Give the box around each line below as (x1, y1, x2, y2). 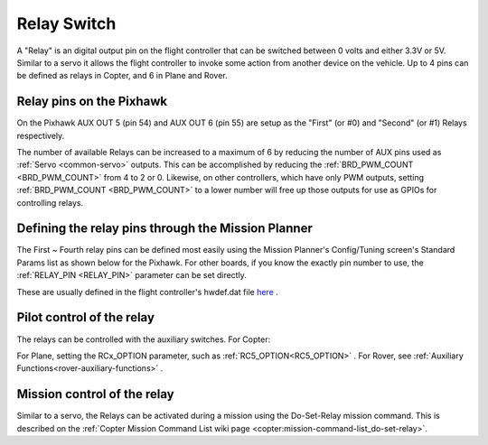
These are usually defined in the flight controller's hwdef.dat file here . (16, 286, 279, 297)
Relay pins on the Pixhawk (16, 94, 167, 109)
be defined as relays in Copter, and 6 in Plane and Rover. (16, 70, 228, 81)
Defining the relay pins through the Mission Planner (16, 221, 314, 236)
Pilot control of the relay (16, 310, 155, 325)
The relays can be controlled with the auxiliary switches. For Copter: (16, 334, 271, 345)
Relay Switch (16, 14, 117, 33)
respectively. (16, 130, 65, 141)
